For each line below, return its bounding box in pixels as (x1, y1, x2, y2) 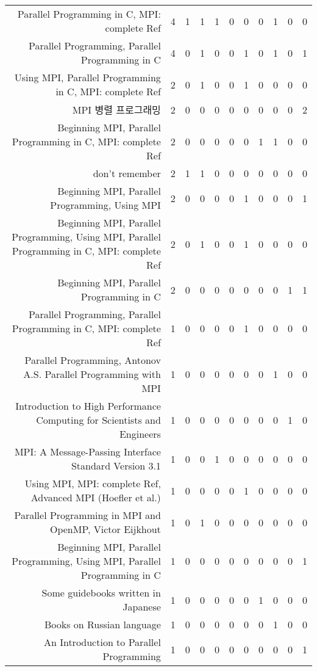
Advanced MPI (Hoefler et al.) (30, 490, 161, 504)
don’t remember (93, 166, 161, 180)
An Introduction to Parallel (43, 635, 161, 649)
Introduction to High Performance (15, 399, 161, 413)
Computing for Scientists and (36, 413, 161, 427)
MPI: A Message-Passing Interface (14, 444, 161, 459)
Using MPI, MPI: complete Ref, (24, 476, 161, 490)
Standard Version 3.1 (71, 459, 161, 473)
